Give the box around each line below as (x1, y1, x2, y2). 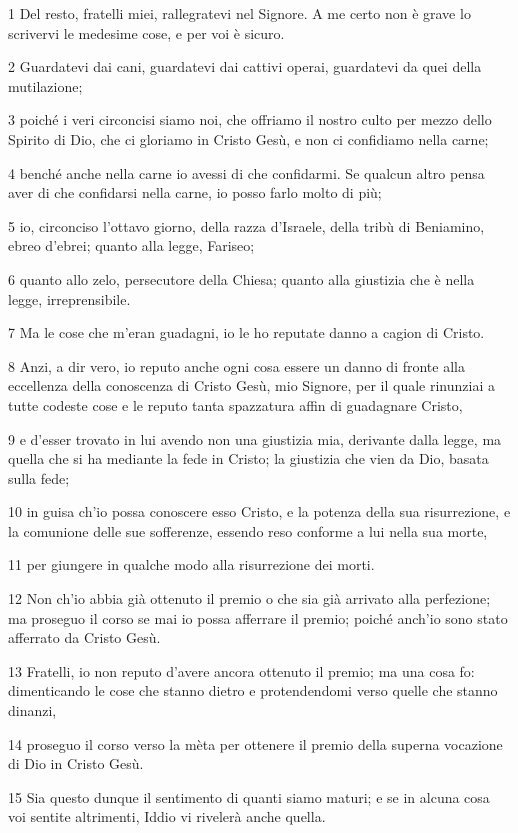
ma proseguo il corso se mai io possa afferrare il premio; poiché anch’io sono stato (8, 607, 508, 628)
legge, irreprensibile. (8, 288, 131, 309)
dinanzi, (8, 700, 57, 721)
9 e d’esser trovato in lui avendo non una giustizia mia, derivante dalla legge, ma (8, 428, 502, 449)
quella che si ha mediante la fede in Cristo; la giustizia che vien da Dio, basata (8, 448, 489, 469)
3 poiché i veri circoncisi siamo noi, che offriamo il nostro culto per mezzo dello (8, 109, 492, 130)
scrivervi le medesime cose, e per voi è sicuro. (8, 22, 285, 43)
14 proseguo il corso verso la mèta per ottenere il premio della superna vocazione (8, 733, 503, 754)
